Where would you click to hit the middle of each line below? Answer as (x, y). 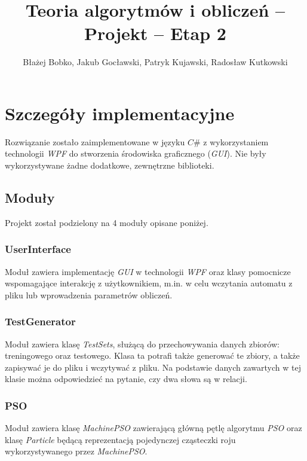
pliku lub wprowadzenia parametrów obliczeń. (89, 294)
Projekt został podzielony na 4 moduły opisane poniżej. (107, 222)
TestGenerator (40, 321)
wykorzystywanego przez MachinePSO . (76, 451)
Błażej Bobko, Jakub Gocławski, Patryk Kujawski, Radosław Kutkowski (155, 62)
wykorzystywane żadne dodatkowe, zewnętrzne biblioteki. (110, 165)
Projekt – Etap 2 (155, 33)
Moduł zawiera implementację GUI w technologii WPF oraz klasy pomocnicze (148, 271)
